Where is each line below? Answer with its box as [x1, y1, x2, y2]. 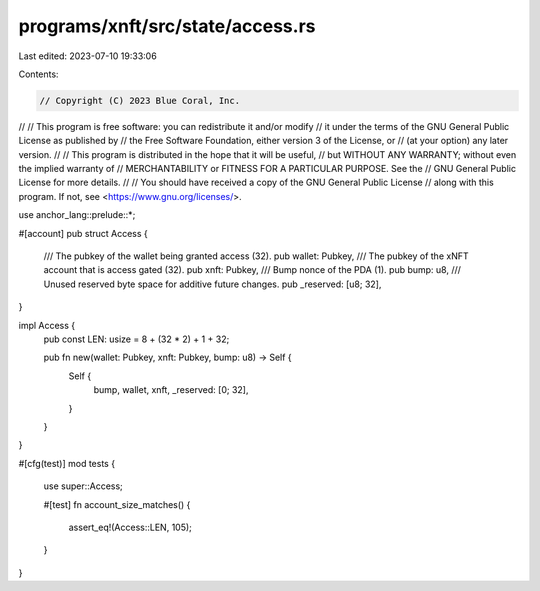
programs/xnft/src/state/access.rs [18, 15, 316, 37]
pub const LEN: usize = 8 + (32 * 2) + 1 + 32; [43, 333, 230, 345]
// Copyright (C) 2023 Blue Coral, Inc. [39, 95, 240, 106]
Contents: [18, 68, 59, 80]
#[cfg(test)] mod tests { [18, 457, 115, 469]
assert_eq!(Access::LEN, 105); [68, 521, 192, 533]
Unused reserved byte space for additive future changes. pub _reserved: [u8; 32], [43, 278, 382, 290]
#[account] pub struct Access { [18, 227, 149, 239]
